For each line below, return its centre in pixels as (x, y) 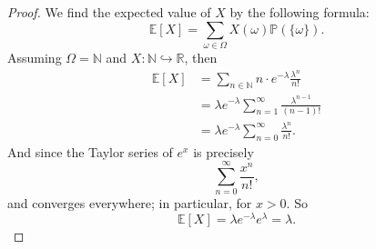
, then (201, 57)
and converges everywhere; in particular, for (130, 203)
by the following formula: (300, 12)
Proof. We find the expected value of (109, 12)
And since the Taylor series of (90, 151)
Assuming (35, 57)
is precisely (224, 151)
